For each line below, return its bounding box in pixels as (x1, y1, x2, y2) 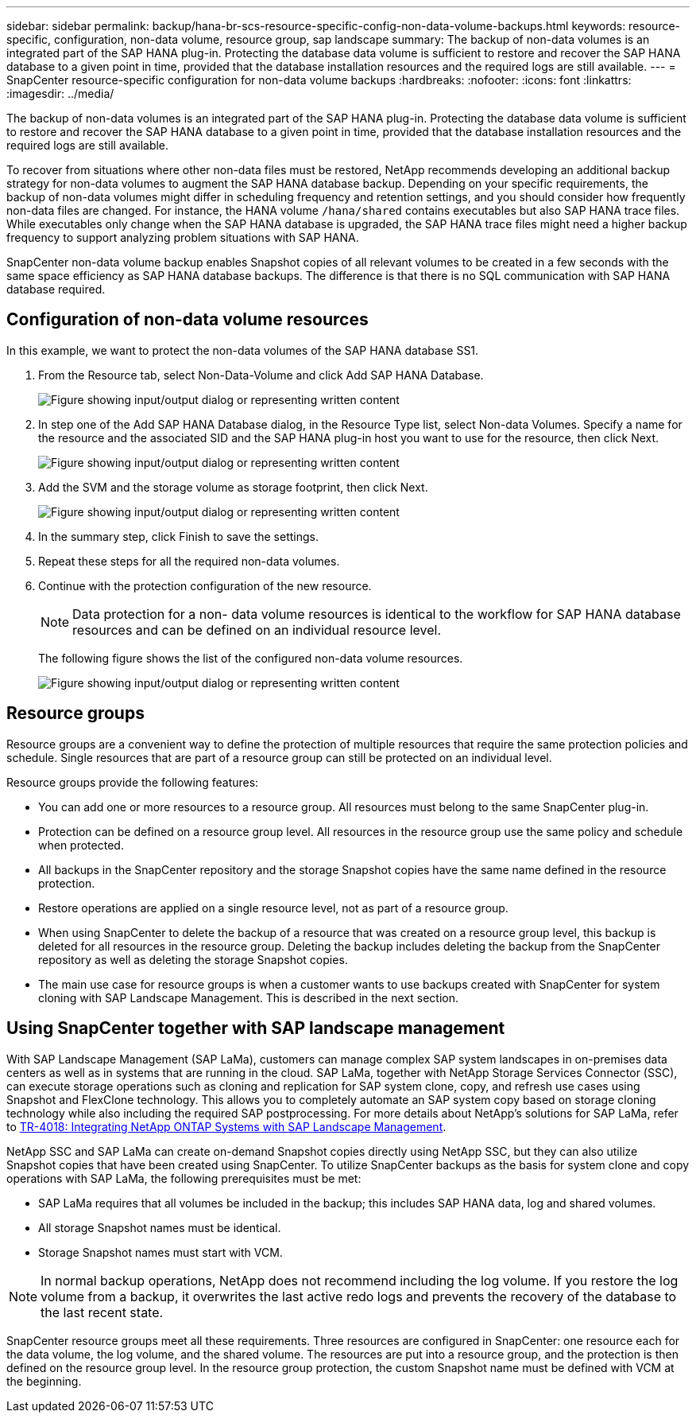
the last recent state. (41, 1304, 164, 1320)
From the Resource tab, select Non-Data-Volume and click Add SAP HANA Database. (38, 367, 484, 382)
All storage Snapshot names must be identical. (38, 1220, 281, 1234)
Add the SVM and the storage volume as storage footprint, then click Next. (38, 480, 428, 494)
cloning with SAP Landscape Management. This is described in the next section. (38, 990, 458, 1005)
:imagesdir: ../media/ (6, 87, 114, 100)
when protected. (38, 838, 124, 852)
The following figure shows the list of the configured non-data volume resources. (38, 651, 463, 665)
